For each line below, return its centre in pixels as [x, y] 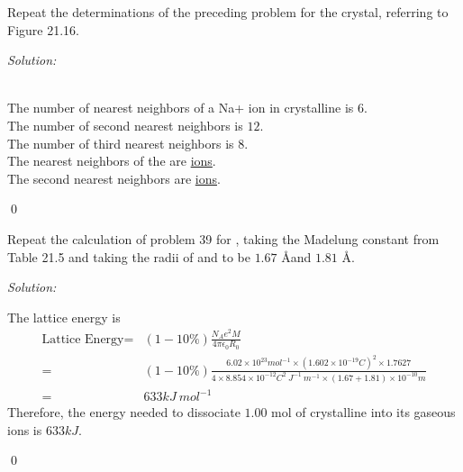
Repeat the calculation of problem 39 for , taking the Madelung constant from [223, 238]
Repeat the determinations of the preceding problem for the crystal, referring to [228, 12]
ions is [25, 429]
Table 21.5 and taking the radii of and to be [129, 256]
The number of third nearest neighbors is [121, 143]
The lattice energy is [64, 317]
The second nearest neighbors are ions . [114, 178]
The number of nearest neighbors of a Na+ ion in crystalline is [181, 108]
